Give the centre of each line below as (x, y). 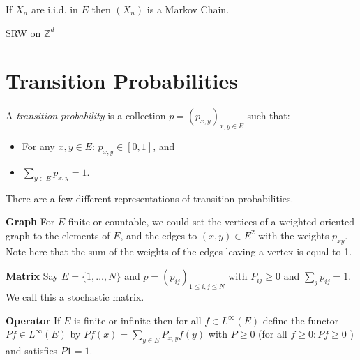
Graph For (30, 222)
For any (38, 146)
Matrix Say (32, 276)
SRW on (23, 32)
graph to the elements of (58, 235)
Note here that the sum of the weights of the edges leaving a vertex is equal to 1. (179, 251)
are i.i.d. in (54, 9)
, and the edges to (159, 235)
